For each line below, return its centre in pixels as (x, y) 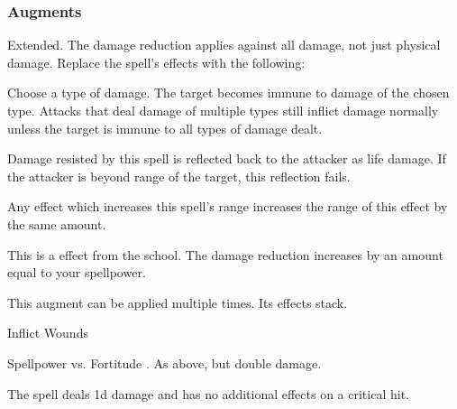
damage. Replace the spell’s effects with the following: (156, 62)
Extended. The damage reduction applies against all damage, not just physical (224, 45)
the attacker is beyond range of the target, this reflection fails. (179, 176)
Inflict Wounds (48, 333)
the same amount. (57, 223)
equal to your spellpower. (77, 272)
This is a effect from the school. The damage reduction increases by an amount (225, 254)
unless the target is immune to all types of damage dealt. (165, 128)
